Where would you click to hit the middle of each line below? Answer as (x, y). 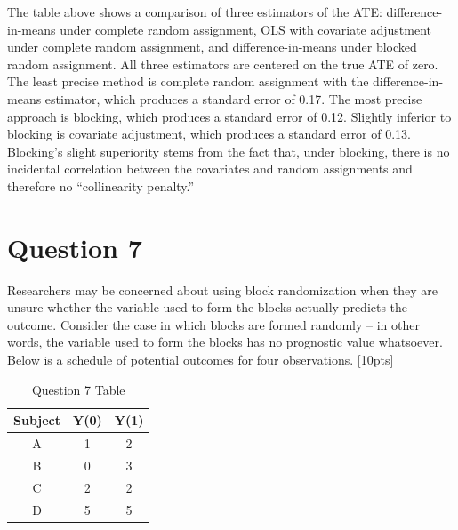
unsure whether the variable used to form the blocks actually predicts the (208, 307)
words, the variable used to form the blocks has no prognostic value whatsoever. (225, 342)
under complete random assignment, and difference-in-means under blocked (212, 47)
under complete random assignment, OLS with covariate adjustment (245, 29)
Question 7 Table (78, 389)
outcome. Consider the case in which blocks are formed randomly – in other (213, 324)
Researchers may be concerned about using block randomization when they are (222, 289)
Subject (37, 420)
